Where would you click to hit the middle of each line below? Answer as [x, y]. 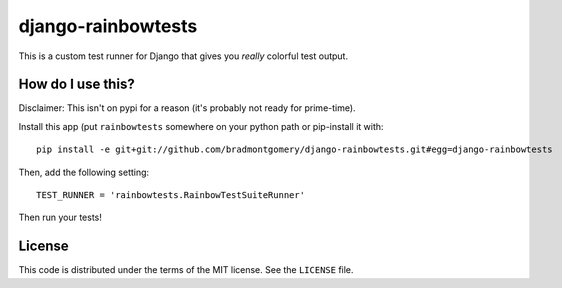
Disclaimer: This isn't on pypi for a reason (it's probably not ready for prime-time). [187, 108]
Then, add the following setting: [84, 172]
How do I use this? [76, 84]
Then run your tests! [60, 217]
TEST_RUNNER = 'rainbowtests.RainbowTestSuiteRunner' [170, 195]
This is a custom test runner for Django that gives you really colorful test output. [183, 56]
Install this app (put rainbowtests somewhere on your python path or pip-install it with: [201, 126]
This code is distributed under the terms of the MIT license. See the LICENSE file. [186, 270]
